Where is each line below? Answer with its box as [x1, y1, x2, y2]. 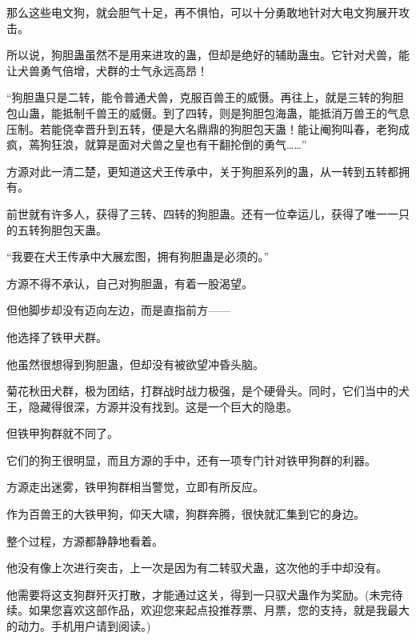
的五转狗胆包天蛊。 [6, 221, 107, 238]
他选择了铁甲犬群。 [6, 328, 107, 345]
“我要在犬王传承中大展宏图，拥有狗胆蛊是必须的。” [6, 248, 270, 265]
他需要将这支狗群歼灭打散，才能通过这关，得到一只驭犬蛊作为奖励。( [6, 586, 370, 602]
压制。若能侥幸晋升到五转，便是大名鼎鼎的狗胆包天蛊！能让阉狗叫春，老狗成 [6, 120, 410, 137]
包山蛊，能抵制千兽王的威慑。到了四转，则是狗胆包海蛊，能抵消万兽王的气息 [6, 104, 410, 121]
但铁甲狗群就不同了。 [6, 425, 118, 442]
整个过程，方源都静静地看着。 [6, 532, 163, 549]
